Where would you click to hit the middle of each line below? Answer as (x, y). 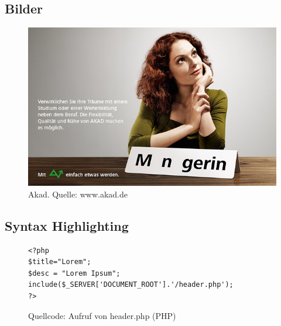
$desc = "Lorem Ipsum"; (74, 273)
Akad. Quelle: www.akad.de (78, 194)
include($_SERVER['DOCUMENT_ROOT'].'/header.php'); (131, 285)
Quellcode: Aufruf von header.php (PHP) (102, 315)
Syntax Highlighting (67, 225)
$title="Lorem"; (60, 262)
